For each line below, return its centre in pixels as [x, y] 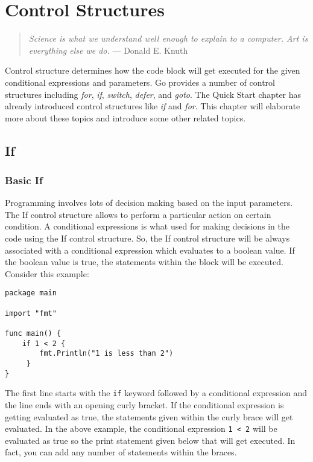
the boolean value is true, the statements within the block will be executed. [144, 262]
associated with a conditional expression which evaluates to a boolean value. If [150, 250]
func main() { [33, 334]
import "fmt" [31, 313]
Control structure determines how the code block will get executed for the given [153, 70]
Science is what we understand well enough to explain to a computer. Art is [168, 38]
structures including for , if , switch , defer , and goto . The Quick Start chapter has [153, 94]
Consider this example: [47, 273]
